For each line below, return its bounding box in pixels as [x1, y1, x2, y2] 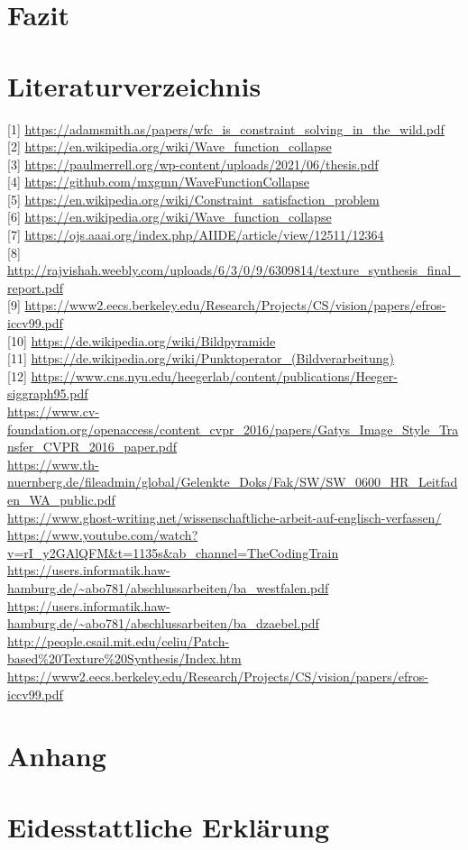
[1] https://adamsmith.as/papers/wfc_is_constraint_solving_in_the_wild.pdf [7, 119, 445, 138]
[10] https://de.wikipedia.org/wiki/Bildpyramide [7, 331, 276, 350]
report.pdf [7, 278, 63, 297]
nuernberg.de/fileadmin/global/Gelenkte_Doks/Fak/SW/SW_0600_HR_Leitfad [7, 472, 458, 491]
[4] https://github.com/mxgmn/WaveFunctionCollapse [7, 172, 309, 191]
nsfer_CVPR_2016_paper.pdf [7, 437, 178, 456]
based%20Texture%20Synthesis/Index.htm [7, 649, 242, 668]
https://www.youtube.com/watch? [7, 526, 198, 544]
